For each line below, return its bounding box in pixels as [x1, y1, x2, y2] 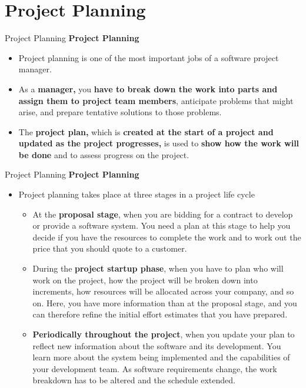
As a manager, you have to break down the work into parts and [18, 82, 278, 95]
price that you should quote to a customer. [32, 242, 187, 255]
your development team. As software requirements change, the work [32, 362, 277, 374]
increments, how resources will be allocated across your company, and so [32, 285, 294, 297]
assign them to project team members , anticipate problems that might [18, 94, 294, 106]
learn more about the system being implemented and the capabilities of [32, 351, 290, 363]
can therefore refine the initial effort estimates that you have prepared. [32, 308, 288, 320]
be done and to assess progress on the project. [18, 148, 189, 160]
